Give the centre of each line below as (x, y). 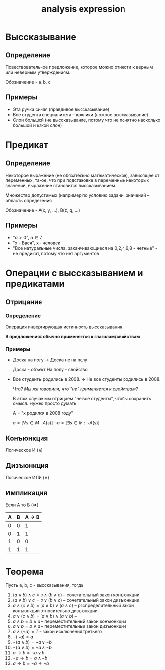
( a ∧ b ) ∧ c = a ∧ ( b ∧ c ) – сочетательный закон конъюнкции (76, 595)
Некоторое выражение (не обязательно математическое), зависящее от (82, 175)
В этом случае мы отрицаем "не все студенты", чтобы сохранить (82, 398)
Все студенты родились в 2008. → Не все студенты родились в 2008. (86, 379)
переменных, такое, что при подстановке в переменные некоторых (77, 180)
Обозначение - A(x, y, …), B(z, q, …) (43, 210)
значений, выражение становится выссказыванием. (61, 185)
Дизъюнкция (27, 466)
